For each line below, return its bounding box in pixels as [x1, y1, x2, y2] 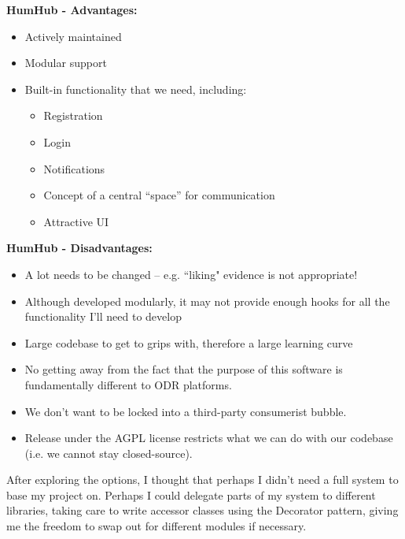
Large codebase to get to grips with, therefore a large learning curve [24, 334, 353, 351]
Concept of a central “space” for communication [43, 187, 275, 203]
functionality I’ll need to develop [24, 308, 182, 325]
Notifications [43, 160, 105, 177]
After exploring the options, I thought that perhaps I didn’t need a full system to [6, 471, 399, 488]
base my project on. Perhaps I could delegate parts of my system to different [6, 486, 376, 503]
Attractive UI [43, 213, 109, 229]
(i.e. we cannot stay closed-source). [24, 444, 193, 461]
